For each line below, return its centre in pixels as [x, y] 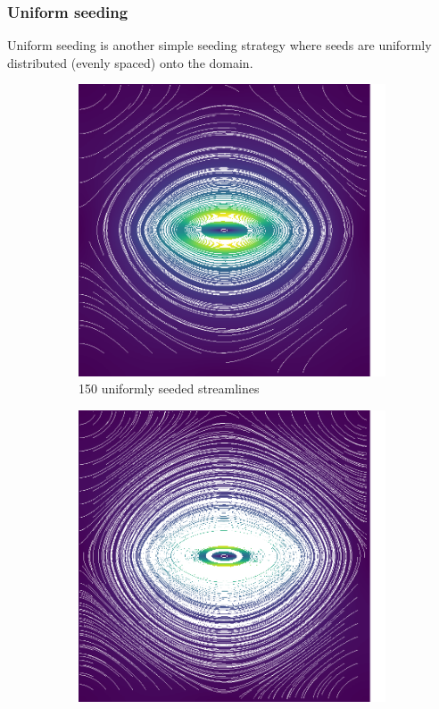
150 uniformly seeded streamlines [169, 388]
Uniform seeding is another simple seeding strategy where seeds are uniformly [219, 45]
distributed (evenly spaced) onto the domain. [130, 62]
